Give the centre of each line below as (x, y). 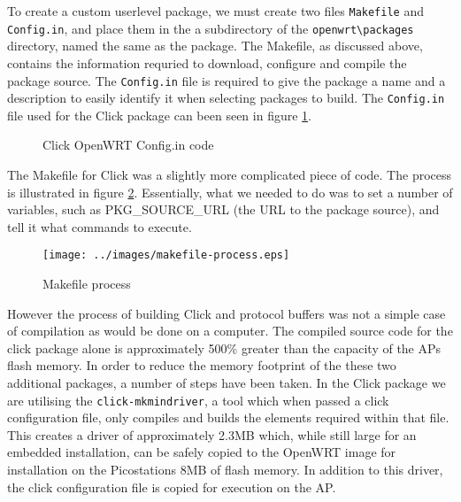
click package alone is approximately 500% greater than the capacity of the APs (224, 348)
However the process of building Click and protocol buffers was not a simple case (227, 313)
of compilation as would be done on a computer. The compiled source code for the (230, 331)
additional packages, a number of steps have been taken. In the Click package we (227, 382)
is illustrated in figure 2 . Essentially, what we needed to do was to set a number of (230, 192)
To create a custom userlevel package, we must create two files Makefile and (215, 11)
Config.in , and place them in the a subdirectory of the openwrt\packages (211, 28)
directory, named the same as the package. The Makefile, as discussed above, (215, 46)
